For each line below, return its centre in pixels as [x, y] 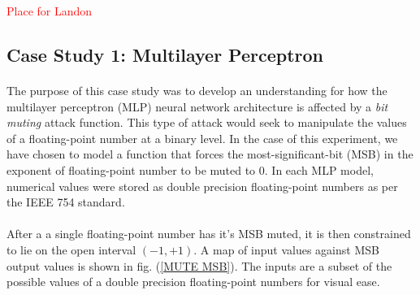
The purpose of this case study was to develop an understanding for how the [197, 90]
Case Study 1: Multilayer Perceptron [165, 54]
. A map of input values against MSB [286, 249]
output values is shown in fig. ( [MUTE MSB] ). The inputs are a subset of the [199, 265]
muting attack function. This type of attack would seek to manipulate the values [207, 122]
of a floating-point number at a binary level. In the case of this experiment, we [202, 138]
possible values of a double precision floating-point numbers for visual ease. [193, 282]
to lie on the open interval [71, 249]
